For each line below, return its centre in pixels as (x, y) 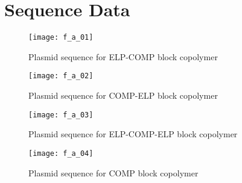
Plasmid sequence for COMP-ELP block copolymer (123, 95)
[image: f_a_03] (61, 115)
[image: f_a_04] (61, 153)
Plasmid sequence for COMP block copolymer (113, 172)
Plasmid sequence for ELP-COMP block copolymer (123, 56)
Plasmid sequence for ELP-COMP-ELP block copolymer (133, 134)
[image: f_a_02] (61, 76)
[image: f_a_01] (61, 38)
